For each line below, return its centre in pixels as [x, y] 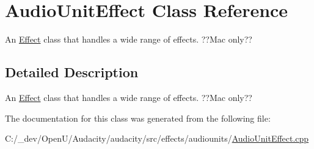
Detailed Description [72, 72]
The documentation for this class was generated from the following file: [138, 118]
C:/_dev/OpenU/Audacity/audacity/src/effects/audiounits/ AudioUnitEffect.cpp [157, 138]
